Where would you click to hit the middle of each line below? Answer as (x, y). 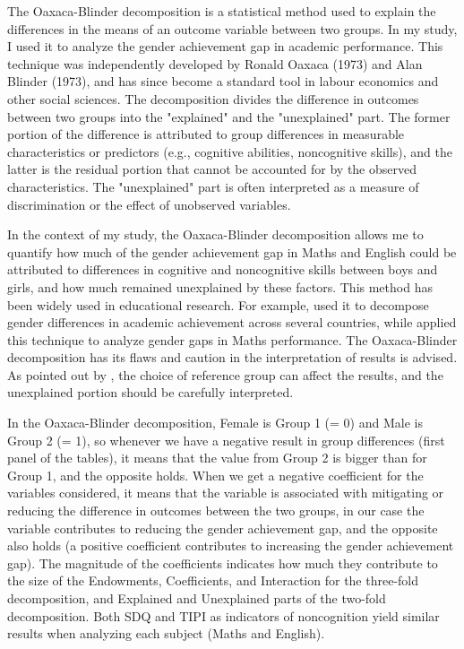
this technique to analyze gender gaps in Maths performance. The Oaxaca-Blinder (232, 339)
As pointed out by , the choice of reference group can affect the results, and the (225, 374)
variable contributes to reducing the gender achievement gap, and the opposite (223, 528)
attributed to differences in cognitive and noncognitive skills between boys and (223, 269)
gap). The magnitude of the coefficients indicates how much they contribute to (223, 562)
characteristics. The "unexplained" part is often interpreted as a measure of (213, 186)
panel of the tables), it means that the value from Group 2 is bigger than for (217, 458)
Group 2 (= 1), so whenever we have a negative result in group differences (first (226, 440)
